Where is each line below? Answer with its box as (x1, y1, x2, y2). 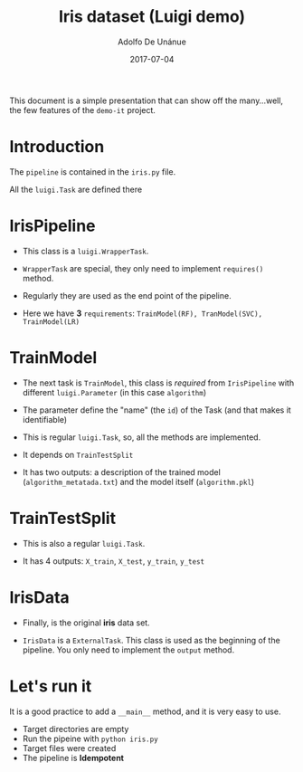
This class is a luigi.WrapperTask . (22, 245, 149, 256)
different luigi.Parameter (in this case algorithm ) (22, 386, 206, 397)
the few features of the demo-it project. (9, 104, 156, 115)
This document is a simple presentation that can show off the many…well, (9, 95, 283, 106)
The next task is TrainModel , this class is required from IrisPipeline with (22, 377, 295, 388)
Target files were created (22, 742, 117, 753)
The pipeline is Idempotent (22, 752, 125, 763)
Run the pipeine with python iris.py (22, 733, 158, 744)
